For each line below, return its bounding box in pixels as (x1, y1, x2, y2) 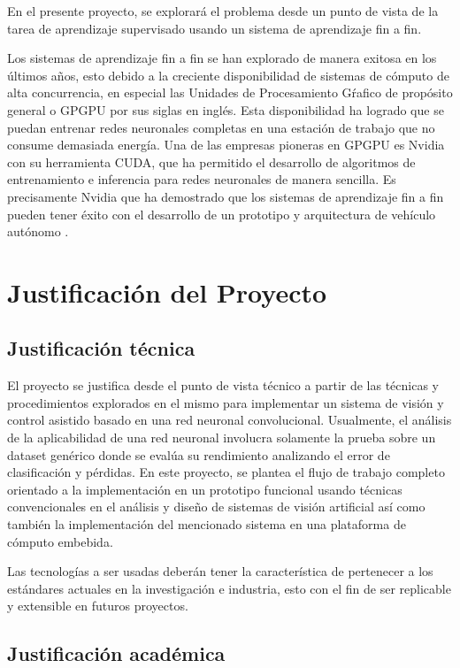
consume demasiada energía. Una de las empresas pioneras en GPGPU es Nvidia (7, 135, 445, 154)
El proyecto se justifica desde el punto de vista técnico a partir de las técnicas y (7, 376, 439, 395)
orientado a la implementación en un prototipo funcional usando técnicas (7, 480, 402, 498)
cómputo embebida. (7, 532, 113, 550)
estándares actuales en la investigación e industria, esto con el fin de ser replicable (7, 579, 451, 597)
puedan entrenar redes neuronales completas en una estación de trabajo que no (7, 118, 435, 136)
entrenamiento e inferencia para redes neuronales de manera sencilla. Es (7, 170, 396, 188)
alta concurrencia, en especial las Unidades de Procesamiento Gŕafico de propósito (7, 83, 453, 102)
